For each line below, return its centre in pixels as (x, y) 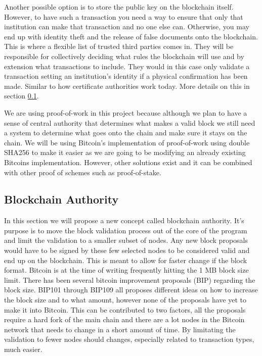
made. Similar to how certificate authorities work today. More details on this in (127, 86)
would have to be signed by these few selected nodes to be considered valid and (127, 250)
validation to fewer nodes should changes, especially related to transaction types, (129, 339)
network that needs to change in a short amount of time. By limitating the (120, 329)
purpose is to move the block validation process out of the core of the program (126, 230)
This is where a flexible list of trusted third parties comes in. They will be (119, 46)
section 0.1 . (21, 96)
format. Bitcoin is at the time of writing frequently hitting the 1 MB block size (126, 270)
